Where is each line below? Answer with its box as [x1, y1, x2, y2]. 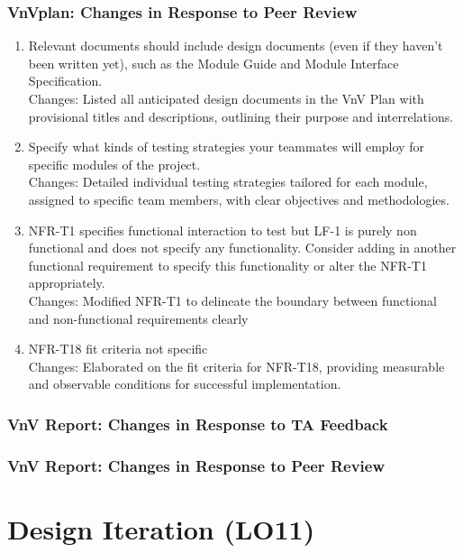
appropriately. [28, 273, 105, 292]
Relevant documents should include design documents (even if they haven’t [28, 36, 443, 55]
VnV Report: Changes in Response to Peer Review [7, 454, 385, 476]
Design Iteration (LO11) [7, 510, 315, 547]
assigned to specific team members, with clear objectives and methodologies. [28, 189, 449, 208]
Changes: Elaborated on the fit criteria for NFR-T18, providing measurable [28, 356, 445, 375]
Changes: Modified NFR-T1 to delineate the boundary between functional [28, 290, 438, 309]
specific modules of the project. [28, 154, 201, 173]
